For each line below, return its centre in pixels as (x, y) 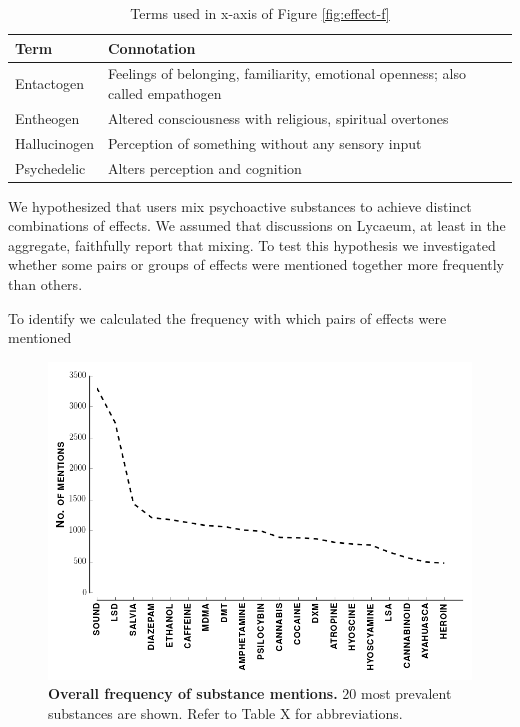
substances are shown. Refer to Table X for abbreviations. (225, 713)
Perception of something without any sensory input (264, 142)
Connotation (151, 47)
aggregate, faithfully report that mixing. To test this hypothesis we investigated (252, 244)
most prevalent (406, 693)
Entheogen (47, 117)
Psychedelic (50, 167)
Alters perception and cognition (204, 167)
